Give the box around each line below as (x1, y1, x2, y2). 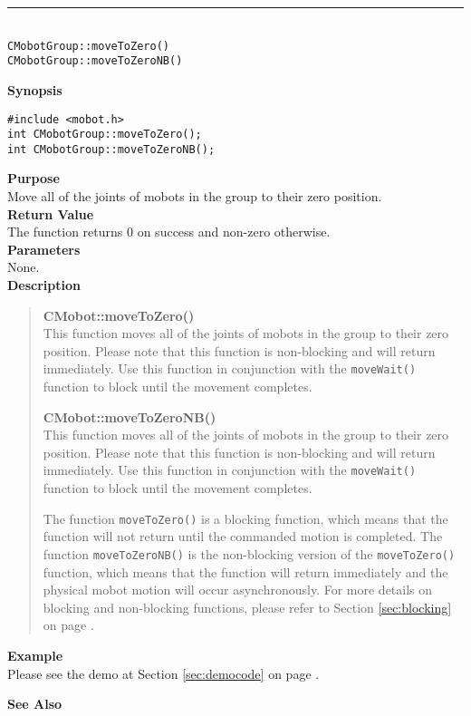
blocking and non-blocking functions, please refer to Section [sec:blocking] (43, 597, 452, 616)
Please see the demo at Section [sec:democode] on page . (7, 663, 320, 682)
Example (7, 645, 63, 664)
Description (7, 276, 82, 295)
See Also (7, 694, 62, 713)
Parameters (7, 239, 81, 258)
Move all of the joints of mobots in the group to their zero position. (7, 187, 382, 206)
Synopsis (7, 80, 62, 99)
